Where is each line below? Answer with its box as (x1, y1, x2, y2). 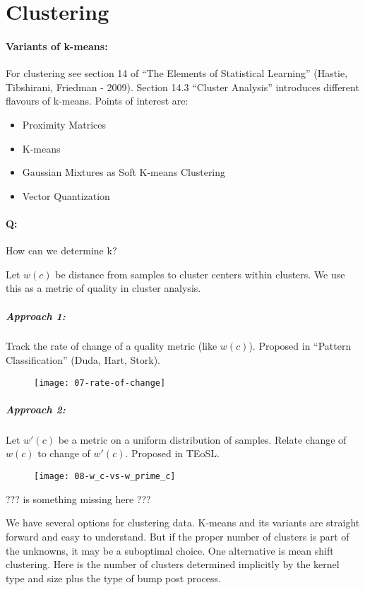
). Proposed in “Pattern (249, 338, 352, 353)
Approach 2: (6, 401, 66, 416)
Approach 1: (6, 308, 66, 323)
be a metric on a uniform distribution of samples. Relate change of (58, 432, 347, 447)
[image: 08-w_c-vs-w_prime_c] (34, 471, 176, 482)
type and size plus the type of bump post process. (6, 570, 221, 585)
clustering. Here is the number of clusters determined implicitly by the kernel (6, 557, 340, 572)
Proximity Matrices (22, 117, 106, 131)
